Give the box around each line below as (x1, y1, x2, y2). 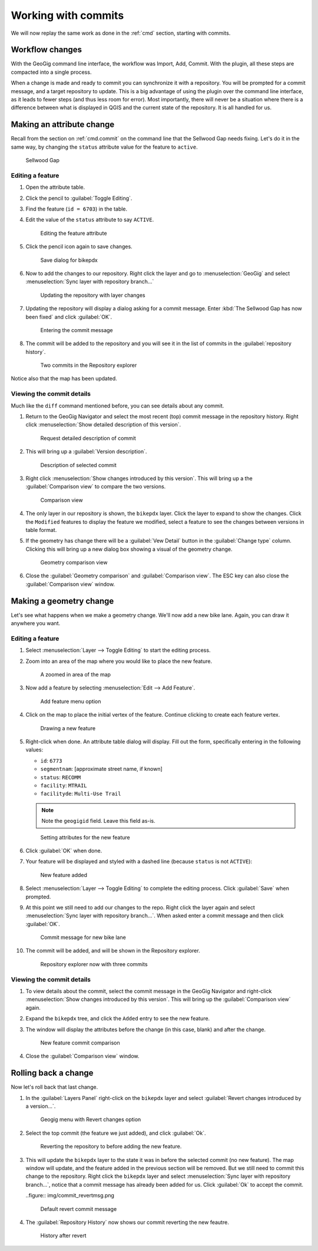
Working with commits (11, 9, 124, 22)
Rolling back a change (11, 1068, 94, 1078)
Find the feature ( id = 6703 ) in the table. (25, 205, 128, 212)
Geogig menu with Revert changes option (40, 1116, 141, 1123)
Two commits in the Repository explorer (40, 362, 137, 369)
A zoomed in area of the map (40, 671, 111, 678)
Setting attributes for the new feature (40, 833, 130, 840)
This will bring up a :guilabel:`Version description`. (25, 448, 147, 455)
